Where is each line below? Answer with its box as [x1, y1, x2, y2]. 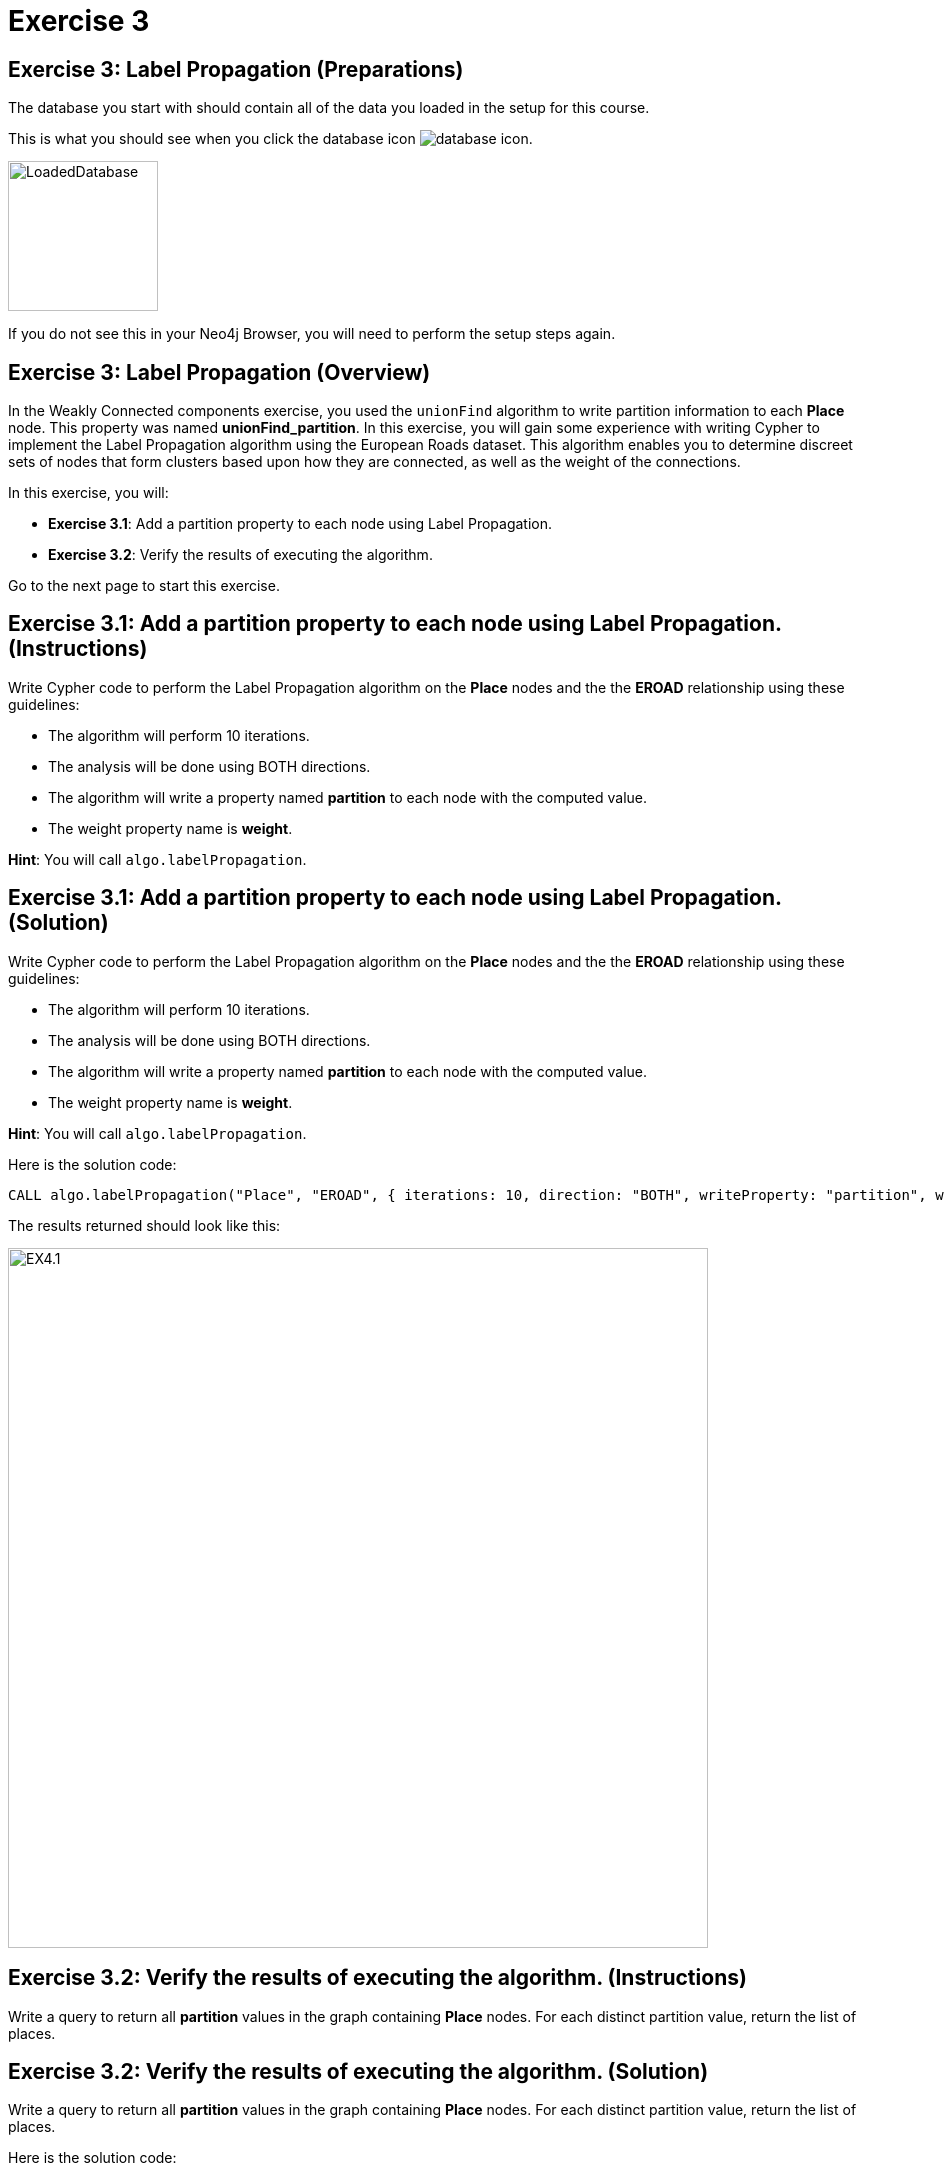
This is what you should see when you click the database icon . [8, 130, 533, 148]
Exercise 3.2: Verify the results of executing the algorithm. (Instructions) [8, 1965, 747, 1991]
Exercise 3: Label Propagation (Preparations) [8, 56, 464, 82]
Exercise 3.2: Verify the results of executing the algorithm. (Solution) [8, 2058, 709, 2084]
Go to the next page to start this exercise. [8, 577, 280, 595]
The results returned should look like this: [8, 1216, 281, 1234]
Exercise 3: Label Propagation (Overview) [8, 359, 431, 385]
